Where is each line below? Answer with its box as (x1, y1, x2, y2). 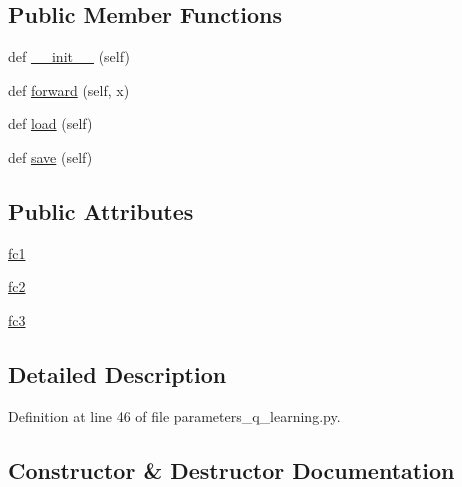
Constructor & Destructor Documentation (8, 454, 455, 485)
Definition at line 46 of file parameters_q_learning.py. (8, 405, 341, 426)
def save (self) (8, 146, 93, 167)
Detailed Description (8, 358, 227, 389)
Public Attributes (8, 195, 194, 226)
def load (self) (8, 113, 93, 134)
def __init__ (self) (8, 46, 130, 67)
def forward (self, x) (8, 79, 130, 100)
